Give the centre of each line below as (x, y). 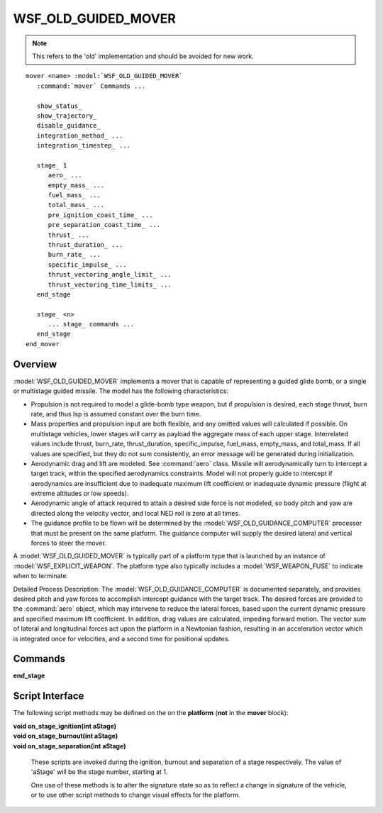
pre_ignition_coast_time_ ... (100, 215)
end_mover (43, 344)
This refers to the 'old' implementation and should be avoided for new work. (143, 56)
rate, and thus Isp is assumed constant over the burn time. (116, 414)
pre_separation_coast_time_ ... (104, 225)
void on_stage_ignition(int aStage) (65, 726)
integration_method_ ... (80, 135)
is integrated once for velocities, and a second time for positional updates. (122, 638)
